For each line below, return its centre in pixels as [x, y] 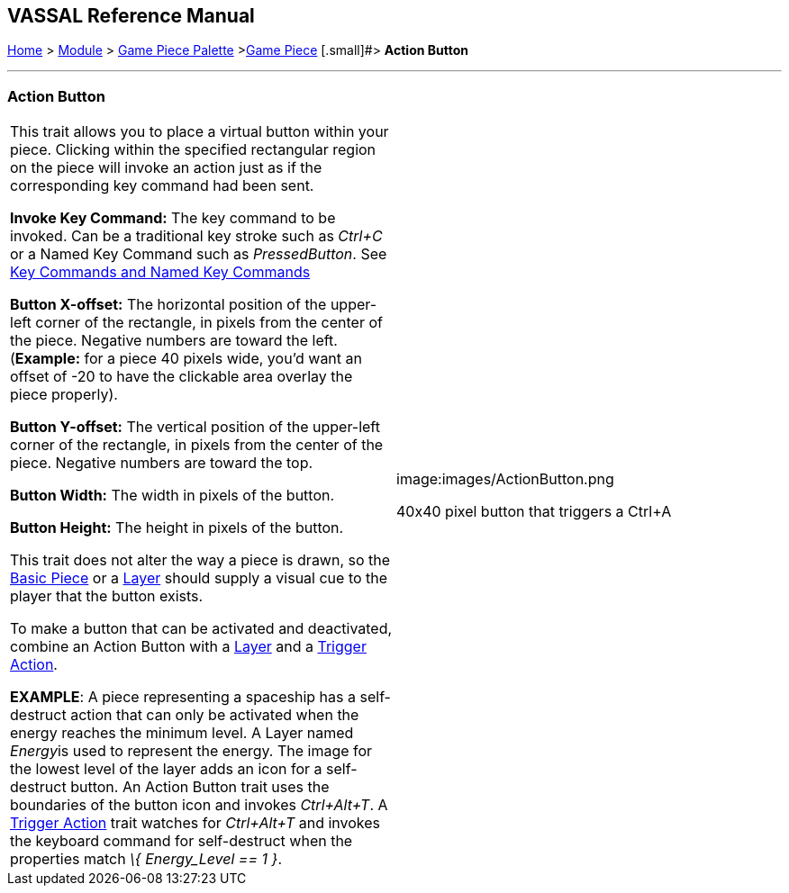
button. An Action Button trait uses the [200, 787]
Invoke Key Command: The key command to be [173, 218]
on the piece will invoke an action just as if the [166, 168]
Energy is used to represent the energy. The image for [191, 751]
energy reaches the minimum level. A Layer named [182, 733]
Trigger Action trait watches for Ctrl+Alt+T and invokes [195, 823]
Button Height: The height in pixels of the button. [177, 528]
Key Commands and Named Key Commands [160, 272]
